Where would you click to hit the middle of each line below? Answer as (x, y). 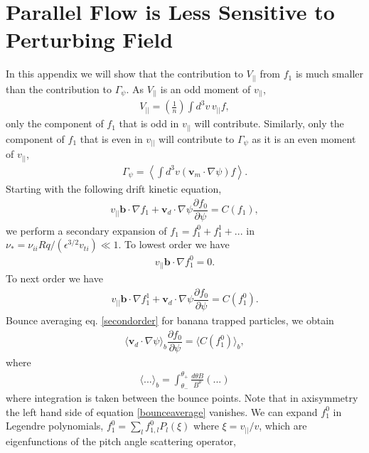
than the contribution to (59, 89)
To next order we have (54, 278)
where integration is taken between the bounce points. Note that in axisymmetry (182, 397)
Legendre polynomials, (55, 426)
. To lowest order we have (174, 244)
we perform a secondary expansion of (86, 230)
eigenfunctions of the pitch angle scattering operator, (121, 441)
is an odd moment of (205, 89)
